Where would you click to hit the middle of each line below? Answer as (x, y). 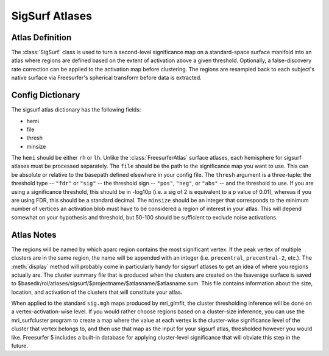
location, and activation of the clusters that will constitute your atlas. (97, 292)
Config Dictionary (46, 95)
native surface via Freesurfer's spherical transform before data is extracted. (107, 78)
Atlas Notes (34, 235)
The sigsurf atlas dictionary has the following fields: (76, 110)
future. (20, 346)
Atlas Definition (41, 37)
